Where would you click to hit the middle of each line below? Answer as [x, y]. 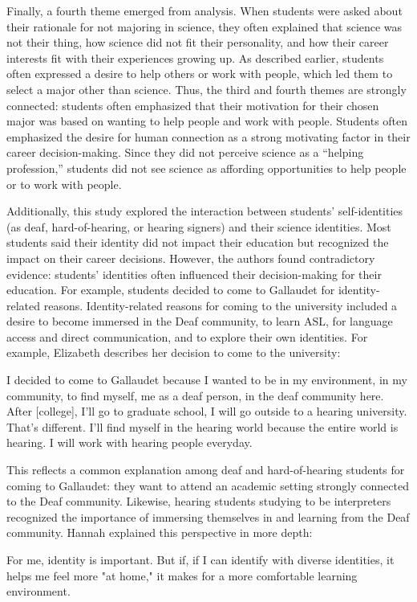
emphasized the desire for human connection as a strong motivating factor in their [208, 136]
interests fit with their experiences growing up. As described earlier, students [195, 57]
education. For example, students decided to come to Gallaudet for [171, 290]
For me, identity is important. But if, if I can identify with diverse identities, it [200, 559]
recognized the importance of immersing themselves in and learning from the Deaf [208, 516]
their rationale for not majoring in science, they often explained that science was [204, 26]
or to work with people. [64, 184]
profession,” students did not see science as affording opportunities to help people [206, 168]
